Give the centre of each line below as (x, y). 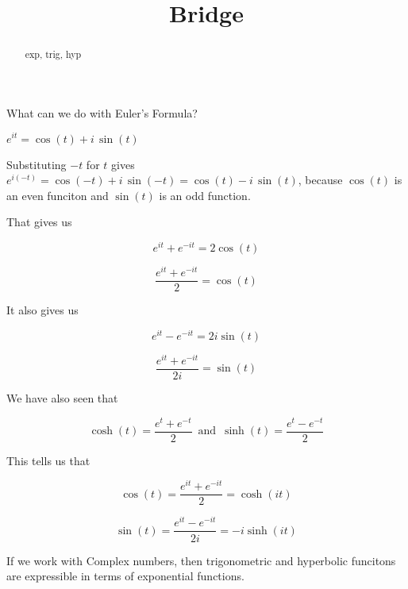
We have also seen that (62, 397)
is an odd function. (205, 195)
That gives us (39, 222)
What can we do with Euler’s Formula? (102, 112)
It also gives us (42, 310)
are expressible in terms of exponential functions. (125, 576)
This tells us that (48, 460)
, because (320, 180)
